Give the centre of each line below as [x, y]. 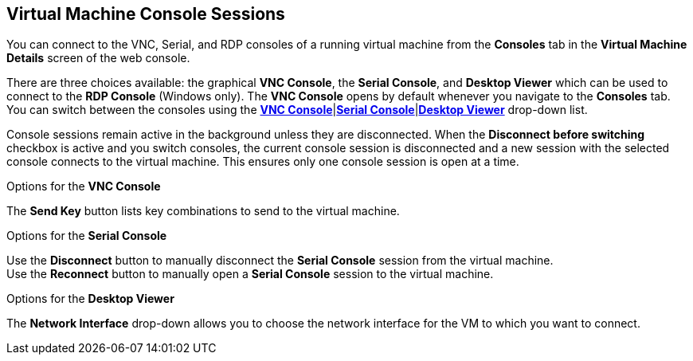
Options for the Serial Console [87, 236]
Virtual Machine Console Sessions [146, 14]
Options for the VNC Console [84, 186]
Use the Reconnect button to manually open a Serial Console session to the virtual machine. [250, 274]
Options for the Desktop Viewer [90, 299]
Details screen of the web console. [98, 58]
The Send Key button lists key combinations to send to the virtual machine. [203, 211]
